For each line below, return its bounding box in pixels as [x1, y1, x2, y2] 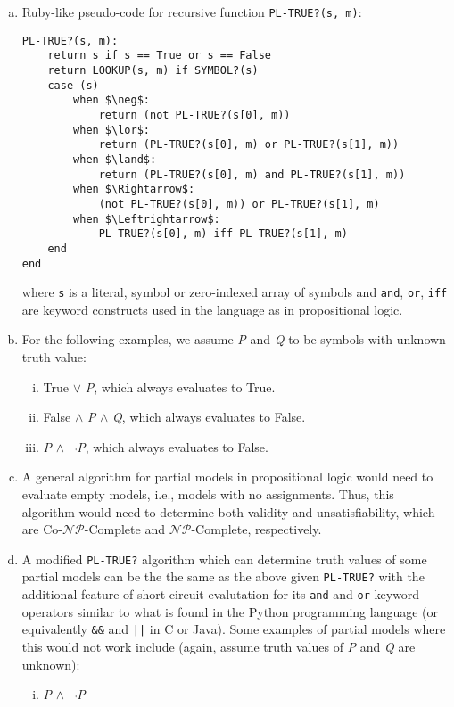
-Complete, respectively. [191, 520, 322, 538]
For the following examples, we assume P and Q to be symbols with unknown [21, 330, 446, 349]
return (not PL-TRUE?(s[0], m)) [98, 108, 291, 121]
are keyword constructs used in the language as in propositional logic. [21, 300, 403, 318]
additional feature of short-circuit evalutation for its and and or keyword [21, 585, 420, 604]
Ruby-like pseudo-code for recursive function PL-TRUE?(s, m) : [21, 3, 362, 21]
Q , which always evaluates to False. [112, 407, 306, 426]
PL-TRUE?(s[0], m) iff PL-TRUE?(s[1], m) [98, 227, 348, 241]
